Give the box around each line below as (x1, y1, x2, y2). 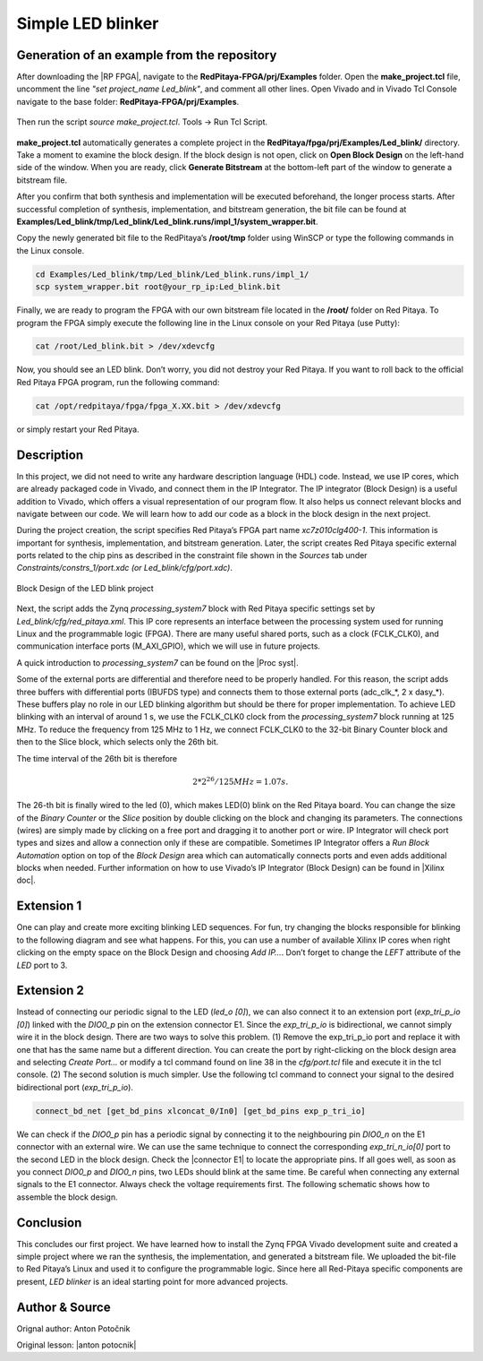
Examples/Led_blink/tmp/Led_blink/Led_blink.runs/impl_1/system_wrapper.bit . (16, 216, 318, 227)
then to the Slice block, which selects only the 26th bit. (16, 736, 219, 747)
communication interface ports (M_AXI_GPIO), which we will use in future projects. (16, 641, 321, 651)
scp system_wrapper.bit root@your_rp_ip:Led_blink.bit (35, 282, 281, 292)
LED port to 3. (16, 960, 68, 970)
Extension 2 (16, 983, 84, 998)
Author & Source (16, 1299, 111, 1314)
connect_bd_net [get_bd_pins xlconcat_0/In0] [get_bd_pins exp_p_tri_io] (35, 1106, 366, 1116)
